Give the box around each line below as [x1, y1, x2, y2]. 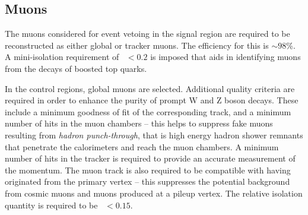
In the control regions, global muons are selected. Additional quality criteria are [5, 82, 295, 94]
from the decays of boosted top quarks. [5, 62, 147, 74]
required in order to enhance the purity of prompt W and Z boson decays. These [5, 94, 299, 106]
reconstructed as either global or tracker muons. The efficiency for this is [5, 39, 269, 51]
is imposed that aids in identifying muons [150, 50, 301, 63]
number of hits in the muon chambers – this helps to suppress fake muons [5, 117, 273, 129]
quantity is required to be [5, 198, 98, 211]
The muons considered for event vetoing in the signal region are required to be [5, 27, 290, 40]
